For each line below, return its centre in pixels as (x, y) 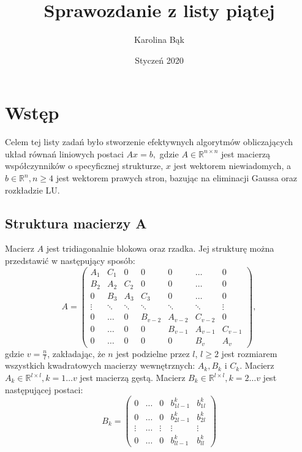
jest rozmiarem (249, 353)
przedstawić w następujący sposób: (70, 261)
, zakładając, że (76, 353)
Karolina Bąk (159, 40)
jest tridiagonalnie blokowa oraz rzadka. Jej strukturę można (160, 248)
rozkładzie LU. (32, 190)
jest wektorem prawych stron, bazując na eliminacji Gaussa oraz (177, 178)
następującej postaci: (44, 389)
